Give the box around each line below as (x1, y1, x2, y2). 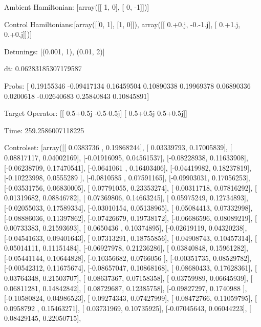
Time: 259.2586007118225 (4, 125, 84, 135)
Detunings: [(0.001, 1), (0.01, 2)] (4, 46, 105, 56)
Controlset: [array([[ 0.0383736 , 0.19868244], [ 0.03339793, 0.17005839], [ (4, 142, 232, 153)
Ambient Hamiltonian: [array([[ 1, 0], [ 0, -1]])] (4, 2, 149, 12)
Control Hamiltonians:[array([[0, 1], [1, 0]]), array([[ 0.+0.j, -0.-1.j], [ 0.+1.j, (4, 18, 241, 29)
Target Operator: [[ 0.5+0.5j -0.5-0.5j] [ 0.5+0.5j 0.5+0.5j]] (4, 108, 187, 118)
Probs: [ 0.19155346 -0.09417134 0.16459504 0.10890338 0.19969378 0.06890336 (4, 80, 251, 91)
